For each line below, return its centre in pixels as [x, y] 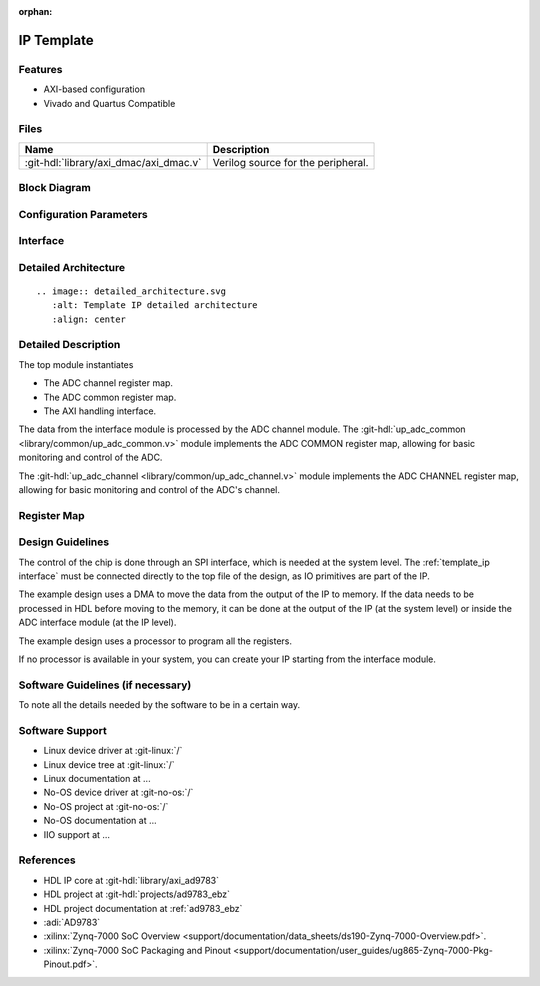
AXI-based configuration [94, 89]
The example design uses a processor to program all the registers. [155, 641]
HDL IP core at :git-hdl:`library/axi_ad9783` [131, 880]
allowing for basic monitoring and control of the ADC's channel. [149, 489]
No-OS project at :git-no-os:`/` [106, 806]
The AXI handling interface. [100, 411]
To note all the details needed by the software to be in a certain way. [159, 705]
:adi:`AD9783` [72, 922]
